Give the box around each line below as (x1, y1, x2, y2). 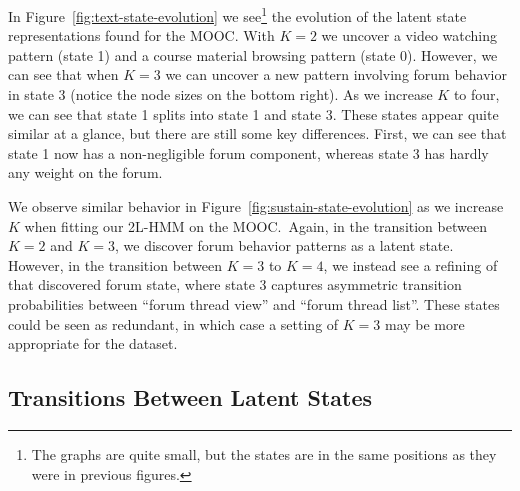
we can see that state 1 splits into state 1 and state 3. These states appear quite (8, 103, 499, 124)
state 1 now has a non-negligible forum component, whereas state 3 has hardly (8, 142, 489, 163)
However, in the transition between (8, 254, 223, 275)
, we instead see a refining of (323, 254, 498, 275)
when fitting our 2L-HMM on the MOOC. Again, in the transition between (24, 215, 487, 236)
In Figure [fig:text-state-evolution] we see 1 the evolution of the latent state (8, 3, 467, 26)
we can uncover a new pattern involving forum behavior (165, 64, 507, 85)
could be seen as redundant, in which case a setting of (8, 313, 339, 334)
